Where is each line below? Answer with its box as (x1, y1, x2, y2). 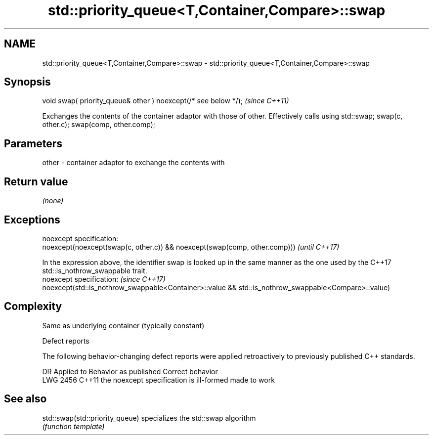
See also (4, 393, 47, 405)
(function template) (42, 422, 105, 431)
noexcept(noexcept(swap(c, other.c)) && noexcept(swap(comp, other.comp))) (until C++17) (42, 242, 340, 251)
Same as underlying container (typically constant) (42, 321, 205, 330)
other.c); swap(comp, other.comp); (42, 120, 156, 129)
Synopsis (4, 76, 51, 88)
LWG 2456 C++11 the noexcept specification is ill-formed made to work (42, 375, 275, 384)
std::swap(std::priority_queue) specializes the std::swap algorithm (42, 413, 256, 422)
